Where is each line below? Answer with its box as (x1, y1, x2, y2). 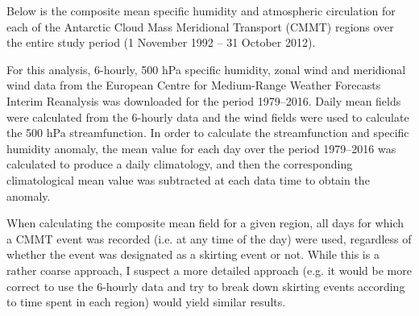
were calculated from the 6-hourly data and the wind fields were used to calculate (6, 108, 409, 125)
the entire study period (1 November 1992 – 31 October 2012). (6, 34, 316, 51)
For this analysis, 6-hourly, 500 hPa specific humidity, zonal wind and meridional (6, 60, 406, 77)
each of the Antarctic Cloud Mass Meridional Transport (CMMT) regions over (6, 18, 394, 35)
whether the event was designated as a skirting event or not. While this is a (6, 246, 380, 263)
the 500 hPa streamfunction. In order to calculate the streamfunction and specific (6, 124, 409, 141)
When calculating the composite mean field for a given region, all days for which (6, 214, 404, 231)
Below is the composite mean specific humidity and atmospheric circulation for (6, 2, 396, 19)
